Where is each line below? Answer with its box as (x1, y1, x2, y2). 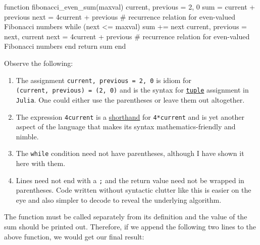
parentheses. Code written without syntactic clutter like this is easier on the (16, 185, 251, 195)
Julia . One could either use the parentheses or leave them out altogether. (16, 94, 245, 105)
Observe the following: (4, 57, 73, 68)
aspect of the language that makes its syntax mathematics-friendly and (16, 121, 236, 132)
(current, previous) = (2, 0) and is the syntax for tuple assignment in (16, 85, 249, 95)
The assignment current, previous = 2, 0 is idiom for (16, 74, 191, 85)
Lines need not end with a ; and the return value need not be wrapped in (16, 175, 244, 185)
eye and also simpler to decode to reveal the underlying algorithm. (16, 194, 222, 205)
